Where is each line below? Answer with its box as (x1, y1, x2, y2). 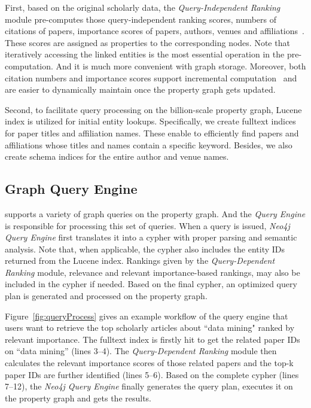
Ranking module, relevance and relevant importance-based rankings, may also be (5, 266, 300, 278)
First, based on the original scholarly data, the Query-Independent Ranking (5, 1, 280, 13)
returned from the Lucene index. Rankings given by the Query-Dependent (5, 254, 275, 267)
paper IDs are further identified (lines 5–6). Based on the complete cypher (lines (5, 368, 299, 380)
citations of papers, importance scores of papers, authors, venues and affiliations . (5, 25, 304, 37)
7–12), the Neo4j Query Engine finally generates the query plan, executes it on (5, 380, 293, 392)
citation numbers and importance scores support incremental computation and (5, 71, 297, 84)
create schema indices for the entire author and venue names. (5, 150, 229, 163)
